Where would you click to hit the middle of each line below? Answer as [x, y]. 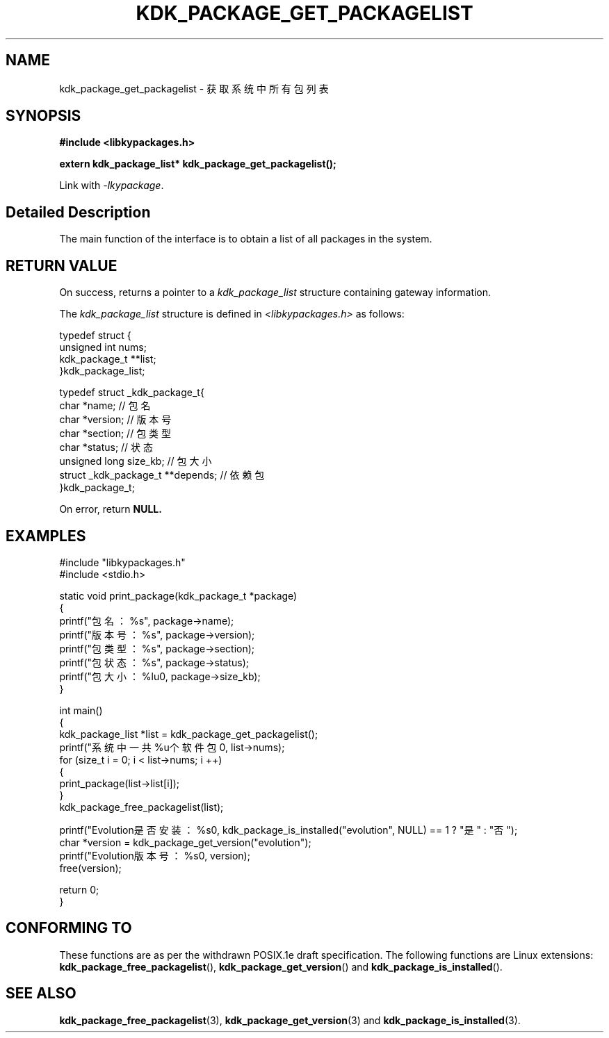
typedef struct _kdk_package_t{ [132, 393]
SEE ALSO [41, 994]
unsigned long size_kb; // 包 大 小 [136, 461]
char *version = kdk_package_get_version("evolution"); [185, 842]
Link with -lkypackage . [112, 186]
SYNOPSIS [43, 116]
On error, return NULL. [111, 509]
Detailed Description [78, 212]
